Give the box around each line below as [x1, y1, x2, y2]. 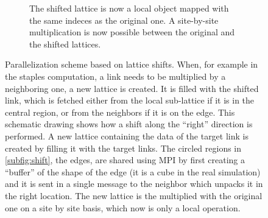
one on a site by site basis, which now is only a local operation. [5, 201, 241, 214]
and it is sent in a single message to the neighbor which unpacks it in [5, 177, 263, 190]
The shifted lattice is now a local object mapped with [29, 2, 229, 14]
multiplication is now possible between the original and [29, 26, 235, 38]
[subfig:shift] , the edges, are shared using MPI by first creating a [5, 153, 245, 166]
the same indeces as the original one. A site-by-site [29, 13, 219, 26]
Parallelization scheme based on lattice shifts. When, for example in [5, 58, 258, 71]
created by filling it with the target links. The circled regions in [5, 141, 242, 154]
